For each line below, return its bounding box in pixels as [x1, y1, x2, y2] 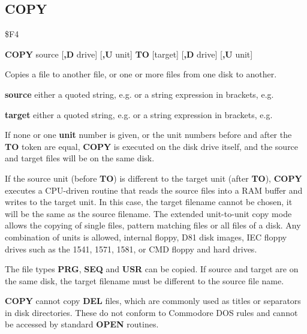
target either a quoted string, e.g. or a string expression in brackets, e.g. [5, 108, 273, 121]
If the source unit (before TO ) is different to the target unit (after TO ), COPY [5, 171, 302, 184]
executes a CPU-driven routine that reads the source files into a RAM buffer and [5, 183, 303, 196]
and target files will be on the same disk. [5, 152, 155, 164]
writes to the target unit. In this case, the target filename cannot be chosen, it [5, 195, 293, 208]
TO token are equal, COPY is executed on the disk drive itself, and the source [5, 140, 299, 152]
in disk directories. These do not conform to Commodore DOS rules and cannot [5, 306, 298, 318]
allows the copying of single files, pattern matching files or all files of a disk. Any [5, 219, 301, 231]
